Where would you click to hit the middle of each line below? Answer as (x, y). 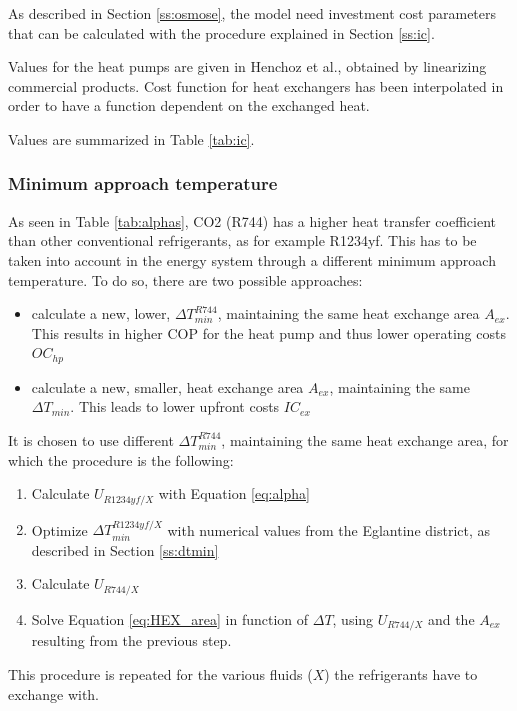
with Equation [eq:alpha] (234, 493)
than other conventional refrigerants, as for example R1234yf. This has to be (242, 240)
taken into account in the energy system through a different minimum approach (252, 259)
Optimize (59, 529)
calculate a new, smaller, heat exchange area (167, 386)
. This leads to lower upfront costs (175, 406)
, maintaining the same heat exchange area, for (365, 439)
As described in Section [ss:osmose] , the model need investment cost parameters (252, 13)
